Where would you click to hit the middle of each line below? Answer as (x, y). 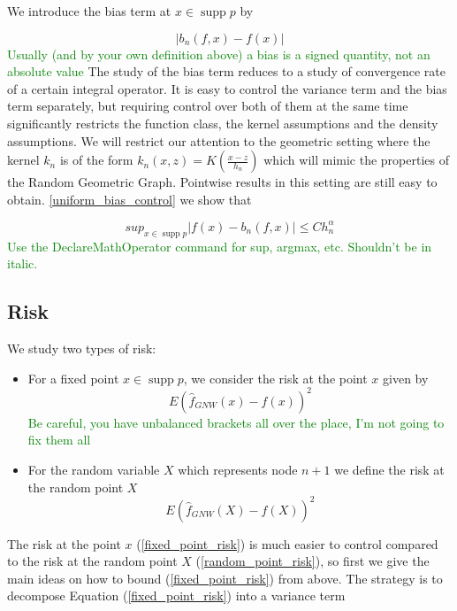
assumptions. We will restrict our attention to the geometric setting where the (219, 140)
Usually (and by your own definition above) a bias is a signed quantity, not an (219, 54)
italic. (23, 263)
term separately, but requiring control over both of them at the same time (208, 106)
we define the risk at (389, 469)
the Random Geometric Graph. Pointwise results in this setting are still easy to (222, 182)
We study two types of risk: (82, 348)
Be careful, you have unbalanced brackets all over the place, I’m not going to (236, 422)
